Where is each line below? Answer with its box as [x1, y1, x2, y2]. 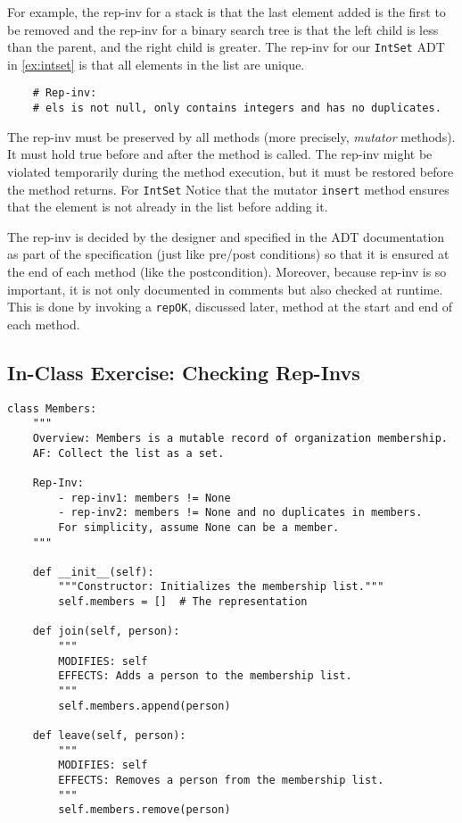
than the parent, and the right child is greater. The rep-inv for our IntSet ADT [7, 37, 445, 56]
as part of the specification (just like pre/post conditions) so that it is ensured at [7, 245, 450, 263]
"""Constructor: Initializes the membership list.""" [58, 580, 384, 594]
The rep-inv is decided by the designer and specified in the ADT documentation [7, 227, 445, 245]
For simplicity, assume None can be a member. [58, 520, 340, 534]
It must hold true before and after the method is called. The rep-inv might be [7, 145, 433, 163]
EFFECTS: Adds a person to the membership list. [58, 669, 352, 683]
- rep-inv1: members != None [58, 491, 231, 504]
